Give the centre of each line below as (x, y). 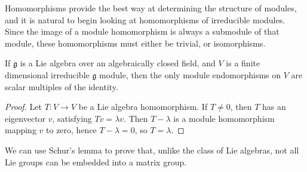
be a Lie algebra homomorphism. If (143, 107)
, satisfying (72, 118)
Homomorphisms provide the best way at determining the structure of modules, (151, 8)
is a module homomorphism (224, 118)
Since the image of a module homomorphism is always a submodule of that (142, 31)
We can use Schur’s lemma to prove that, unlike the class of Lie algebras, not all (152, 150)
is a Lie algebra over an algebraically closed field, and (118, 63)
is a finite (243, 63)
